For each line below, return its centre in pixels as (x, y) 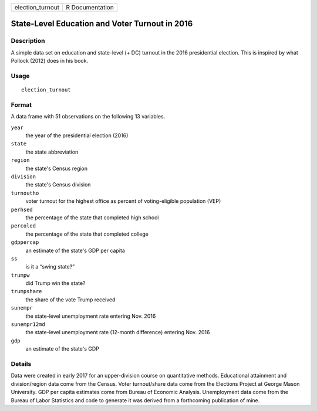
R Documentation (90, 7)
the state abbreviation (52, 152)
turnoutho (25, 193)
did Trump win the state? (55, 283)
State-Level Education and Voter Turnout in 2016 (102, 24)
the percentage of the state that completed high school (92, 218)
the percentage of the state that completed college (87, 234)
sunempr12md (28, 325)
